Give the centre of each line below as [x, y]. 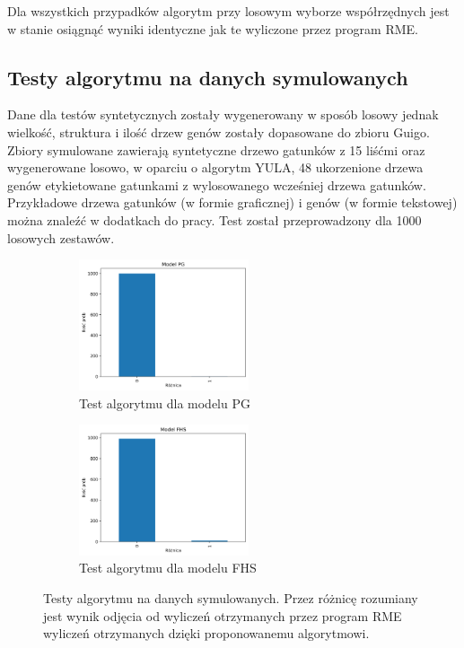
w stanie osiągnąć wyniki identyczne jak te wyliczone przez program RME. [213, 28]
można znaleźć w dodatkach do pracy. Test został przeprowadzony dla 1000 [214, 219]
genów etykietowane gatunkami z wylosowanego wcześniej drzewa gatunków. [217, 184]
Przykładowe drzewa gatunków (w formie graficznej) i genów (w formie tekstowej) [232, 202]
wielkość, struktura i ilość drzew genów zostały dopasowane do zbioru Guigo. [219, 131]
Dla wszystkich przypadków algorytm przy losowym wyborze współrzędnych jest [228, 11]
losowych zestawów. [61, 237]
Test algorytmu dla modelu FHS [168, 568]
